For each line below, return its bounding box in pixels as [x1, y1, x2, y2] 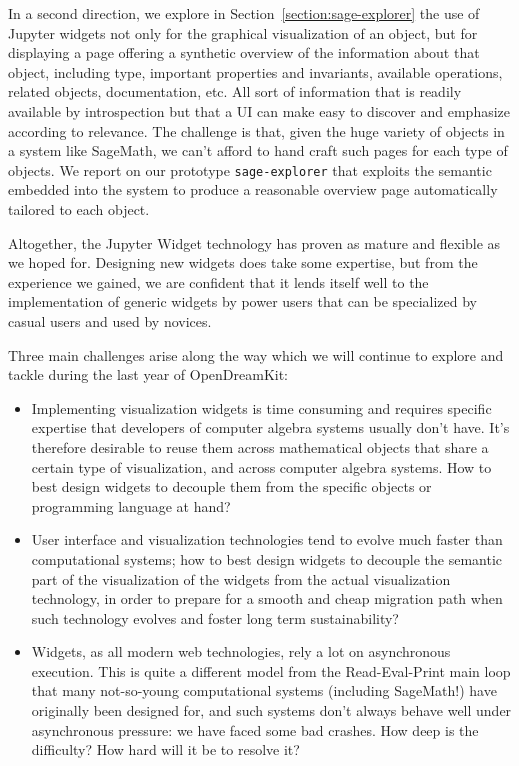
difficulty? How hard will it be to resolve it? [31, 739, 300, 760]
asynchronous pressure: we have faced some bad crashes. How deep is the [31, 719, 479, 740]
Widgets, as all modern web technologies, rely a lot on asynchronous [31, 641, 451, 662]
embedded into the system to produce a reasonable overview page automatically [8, 179, 498, 200]
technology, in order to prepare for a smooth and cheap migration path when [31, 588, 503, 609]
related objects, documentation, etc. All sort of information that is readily [8, 81, 462, 102]
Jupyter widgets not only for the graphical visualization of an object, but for [8, 22, 478, 43]
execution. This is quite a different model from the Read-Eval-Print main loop [31, 660, 511, 681]
